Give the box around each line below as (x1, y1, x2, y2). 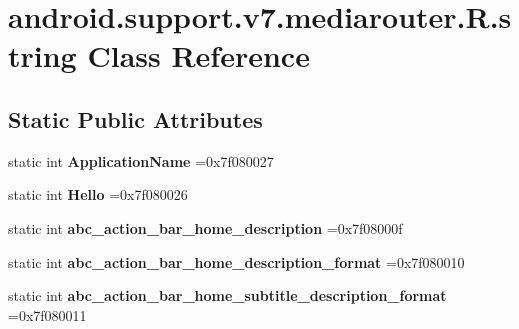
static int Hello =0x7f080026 (8, 184, 188, 205)
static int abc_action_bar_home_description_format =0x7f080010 (8, 251, 465, 272)
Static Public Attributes (8, 103, 263, 134)
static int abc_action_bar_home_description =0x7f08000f (8, 217, 403, 238)
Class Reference (87, 35, 310, 76)
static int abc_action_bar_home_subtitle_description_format (8, 285, 447, 306)
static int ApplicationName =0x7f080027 (8, 150, 274, 171)
